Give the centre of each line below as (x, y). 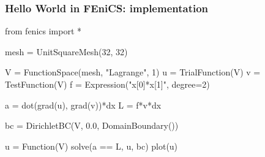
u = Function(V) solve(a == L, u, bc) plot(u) (91, 146)
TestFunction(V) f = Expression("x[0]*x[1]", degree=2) (107, 84)
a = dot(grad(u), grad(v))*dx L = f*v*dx (83, 105)
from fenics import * (43, 31)
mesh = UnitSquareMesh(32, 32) (66, 51)
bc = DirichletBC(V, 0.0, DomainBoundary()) (92, 125)
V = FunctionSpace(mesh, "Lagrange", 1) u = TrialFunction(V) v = (133, 72)
